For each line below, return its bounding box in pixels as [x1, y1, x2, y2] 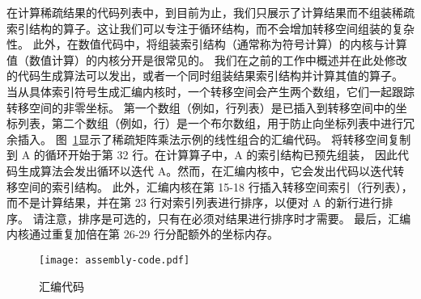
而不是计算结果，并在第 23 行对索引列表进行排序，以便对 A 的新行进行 [6, 194, 382, 211]
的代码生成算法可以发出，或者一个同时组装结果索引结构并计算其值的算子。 [6, 67, 403, 84]
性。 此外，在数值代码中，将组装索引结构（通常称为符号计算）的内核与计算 [6, 36, 407, 53]
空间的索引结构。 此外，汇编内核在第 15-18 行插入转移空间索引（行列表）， [17, 178, 413, 195]
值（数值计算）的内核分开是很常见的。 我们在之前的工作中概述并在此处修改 [6, 51, 407, 68]
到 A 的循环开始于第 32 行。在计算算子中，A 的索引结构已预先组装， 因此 [6, 146, 398, 163]
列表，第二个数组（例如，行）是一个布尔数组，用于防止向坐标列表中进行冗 [17, 115, 415, 132]
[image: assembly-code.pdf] [39, 254, 190, 266]
